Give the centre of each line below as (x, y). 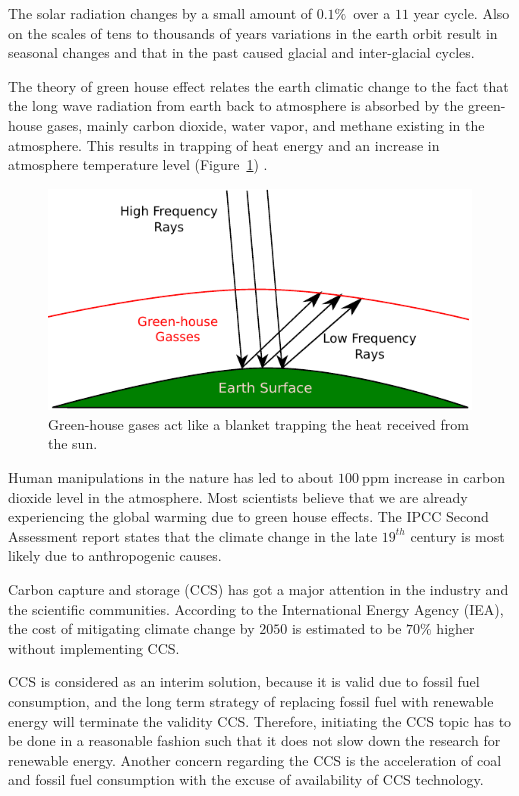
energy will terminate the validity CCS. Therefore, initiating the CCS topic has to (260, 720)
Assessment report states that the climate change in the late (193, 535)
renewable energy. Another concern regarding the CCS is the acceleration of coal (255, 759)
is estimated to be (346, 628)
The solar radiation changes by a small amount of (160, 13)
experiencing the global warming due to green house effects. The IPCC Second (248, 516)
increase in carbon (449, 477)
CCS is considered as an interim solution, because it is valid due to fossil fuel (244, 681)
